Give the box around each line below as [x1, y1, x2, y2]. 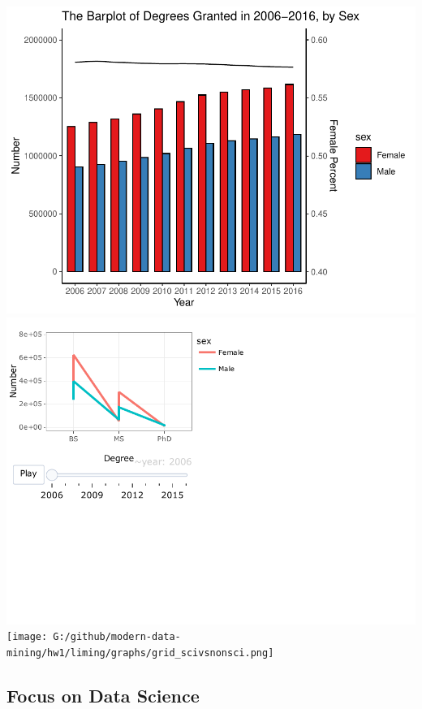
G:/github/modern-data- [53, 631, 181, 643]
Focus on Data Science [6, 682, 200, 707]
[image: [6, 631, 48, 643]
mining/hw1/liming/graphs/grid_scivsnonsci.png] [6, 646, 274, 659]
